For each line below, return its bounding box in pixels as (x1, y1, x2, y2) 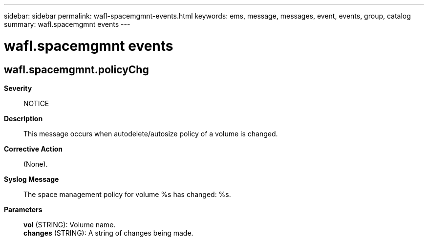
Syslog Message (4, 175, 59, 183)
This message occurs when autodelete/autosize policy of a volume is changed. (23, 129, 278, 138)
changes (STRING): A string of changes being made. (23, 228, 193, 237)
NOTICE (23, 99, 49, 108)
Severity (4, 84, 32, 92)
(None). (23, 159, 48, 168)
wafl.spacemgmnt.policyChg (4, 63, 149, 76)
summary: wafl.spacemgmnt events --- (4, 20, 130, 28)
